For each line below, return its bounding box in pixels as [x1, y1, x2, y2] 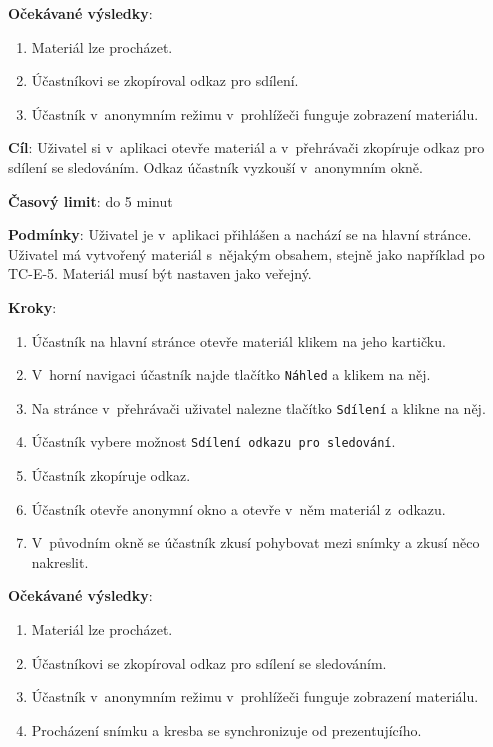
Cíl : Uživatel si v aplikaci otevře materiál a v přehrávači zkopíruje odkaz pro [8, 137, 485, 158]
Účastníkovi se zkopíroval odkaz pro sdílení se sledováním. [31, 652, 387, 673]
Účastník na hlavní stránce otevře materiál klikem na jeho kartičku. [31, 330, 446, 351]
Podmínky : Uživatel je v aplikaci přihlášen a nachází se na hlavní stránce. [8, 224, 472, 245]
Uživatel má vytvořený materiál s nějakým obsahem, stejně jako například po [8, 243, 485, 264]
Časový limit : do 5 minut [8, 190, 173, 211]
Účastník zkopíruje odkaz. [31, 465, 191, 486]
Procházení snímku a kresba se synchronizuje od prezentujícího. [31, 719, 422, 740]
